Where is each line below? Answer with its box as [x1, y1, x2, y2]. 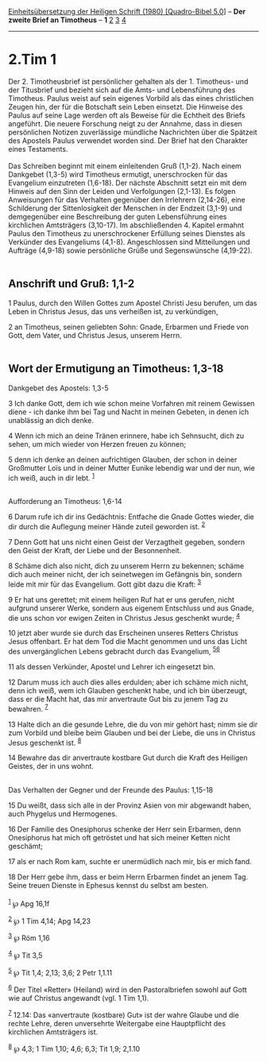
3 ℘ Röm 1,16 [8, 932, 50, 943]
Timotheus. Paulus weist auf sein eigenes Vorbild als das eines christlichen [8, 93, 254, 103]
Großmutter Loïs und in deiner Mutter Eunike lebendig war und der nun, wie [8, 463, 256, 472]
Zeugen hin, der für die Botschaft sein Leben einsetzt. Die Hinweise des [8, 102, 243, 111]
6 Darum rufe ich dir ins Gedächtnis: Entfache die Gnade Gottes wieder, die [8, 512, 254, 521]
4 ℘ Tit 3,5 [8, 949, 43, 960]
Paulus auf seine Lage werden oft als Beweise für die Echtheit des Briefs [8, 110, 246, 120]
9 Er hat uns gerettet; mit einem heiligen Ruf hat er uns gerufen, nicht [8, 595, 234, 604]
